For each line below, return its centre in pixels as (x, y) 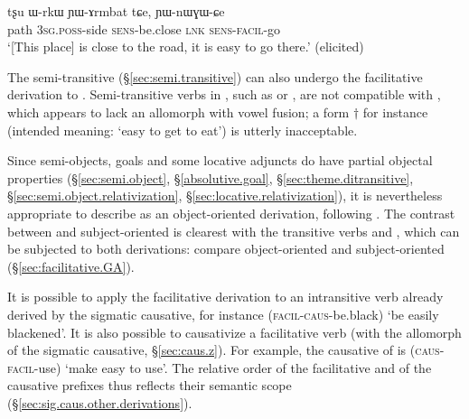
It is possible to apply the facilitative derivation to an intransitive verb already (225, 297)
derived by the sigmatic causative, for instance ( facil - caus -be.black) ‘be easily (223, 314)
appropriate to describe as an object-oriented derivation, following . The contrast (231, 213)
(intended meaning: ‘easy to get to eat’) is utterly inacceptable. (183, 130)
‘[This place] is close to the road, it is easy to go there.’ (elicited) (186, 47)
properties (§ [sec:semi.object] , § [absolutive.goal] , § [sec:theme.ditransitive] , (211, 177)
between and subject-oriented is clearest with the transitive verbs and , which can (234, 231)
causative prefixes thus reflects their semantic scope (150, 385)
